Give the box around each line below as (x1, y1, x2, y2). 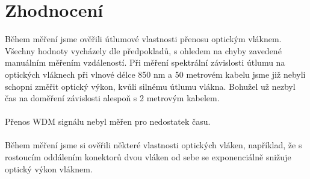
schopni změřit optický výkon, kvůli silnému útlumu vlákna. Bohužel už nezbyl (5, 80, 296, 92)
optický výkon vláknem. (5, 162, 93, 175)
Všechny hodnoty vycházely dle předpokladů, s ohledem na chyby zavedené (5, 44, 282, 57)
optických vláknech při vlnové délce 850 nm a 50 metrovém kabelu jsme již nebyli (5, 68, 306, 80)
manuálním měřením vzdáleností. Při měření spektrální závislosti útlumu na (5, 56, 285, 69)
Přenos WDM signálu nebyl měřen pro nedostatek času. (5, 115, 211, 128)
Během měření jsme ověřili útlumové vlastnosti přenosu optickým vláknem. (5, 33, 282, 45)
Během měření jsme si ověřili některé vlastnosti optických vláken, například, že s (5, 139, 302, 151)
